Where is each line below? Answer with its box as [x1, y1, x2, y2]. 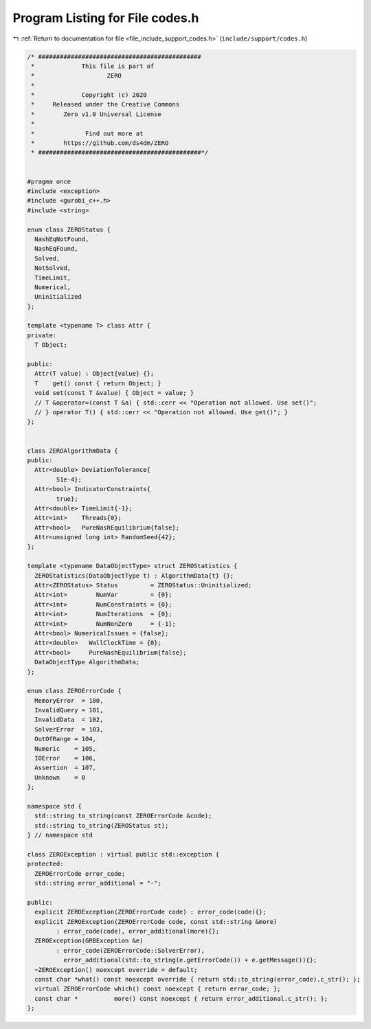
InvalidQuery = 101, [34, 706, 104, 714]
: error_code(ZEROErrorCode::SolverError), [56, 947, 205, 954]
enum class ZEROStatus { [27, 225, 111, 234]
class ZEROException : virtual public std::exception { [27, 850, 220, 858]
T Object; [34, 341, 68, 349]
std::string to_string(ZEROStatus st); [34, 822, 169, 829]
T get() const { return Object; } [34, 379, 161, 387]
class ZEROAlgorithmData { [27, 446, 118, 455]
